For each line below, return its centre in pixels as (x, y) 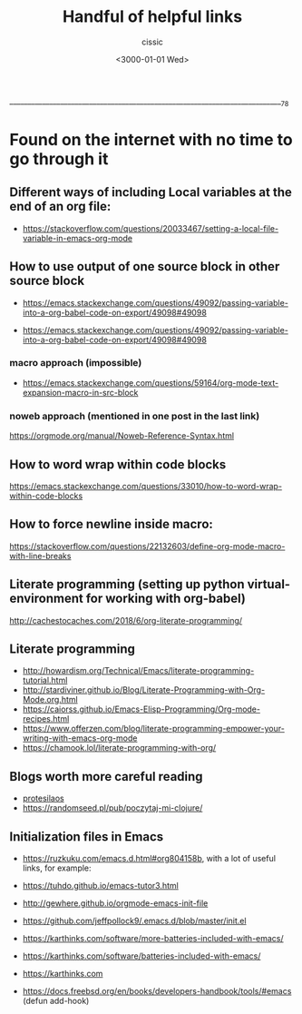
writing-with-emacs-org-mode (80, 738)
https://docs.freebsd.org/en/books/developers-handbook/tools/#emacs (157, 991)
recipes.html (46, 719)
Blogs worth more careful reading (106, 777)
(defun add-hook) (56, 1001)
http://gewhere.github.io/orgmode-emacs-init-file (115, 903)
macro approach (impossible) (76, 363)
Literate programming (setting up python (127, 584)
